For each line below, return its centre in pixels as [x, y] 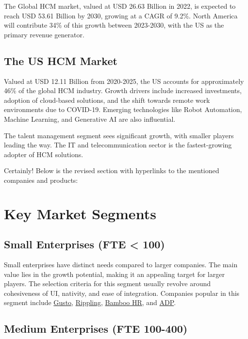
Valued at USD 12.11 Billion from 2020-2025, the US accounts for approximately [124, 81]
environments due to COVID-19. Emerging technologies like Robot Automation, [123, 109]
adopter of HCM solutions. [44, 154]
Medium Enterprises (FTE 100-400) [96, 329]
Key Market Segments [80, 213]
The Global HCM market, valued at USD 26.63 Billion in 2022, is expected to [120, 6]
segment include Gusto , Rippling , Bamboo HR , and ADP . [90, 302]
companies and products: [41, 180]
